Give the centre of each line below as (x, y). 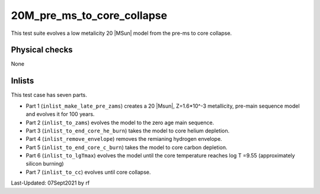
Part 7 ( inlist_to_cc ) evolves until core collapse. (88, 172)
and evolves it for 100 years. (60, 114)
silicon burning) (45, 164)
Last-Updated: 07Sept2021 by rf (50, 183)
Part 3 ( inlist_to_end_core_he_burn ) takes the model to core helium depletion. (128, 131)
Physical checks (42, 50)
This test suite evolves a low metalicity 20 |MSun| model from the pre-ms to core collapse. (121, 33)
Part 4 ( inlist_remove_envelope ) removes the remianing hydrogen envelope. (124, 139)
